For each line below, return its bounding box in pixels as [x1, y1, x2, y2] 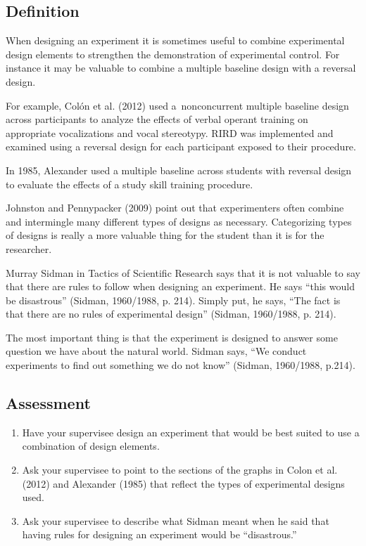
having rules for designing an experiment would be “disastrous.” [22, 527, 297, 542]
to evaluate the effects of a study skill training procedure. [6, 176, 253, 191]
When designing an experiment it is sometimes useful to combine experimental [6, 33, 345, 48]
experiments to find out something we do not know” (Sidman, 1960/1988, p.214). [6, 358, 355, 372]
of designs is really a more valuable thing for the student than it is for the [6, 228, 324, 242]
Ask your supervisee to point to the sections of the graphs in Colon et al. [22, 462, 338, 477]
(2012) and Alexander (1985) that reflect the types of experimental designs [22, 476, 345, 490]
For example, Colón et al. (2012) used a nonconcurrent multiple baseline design [6, 98, 349, 112]
